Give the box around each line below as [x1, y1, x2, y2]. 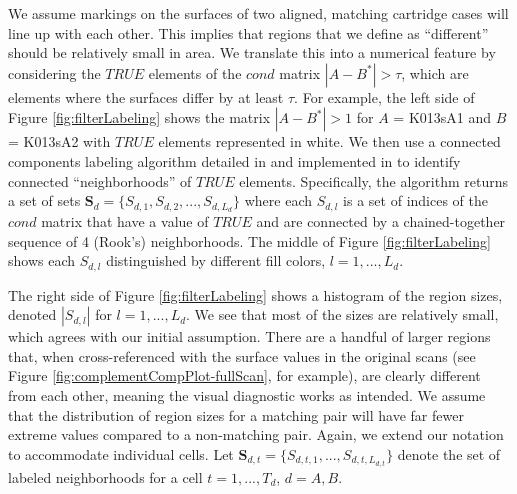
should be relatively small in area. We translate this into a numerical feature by [8, 42, 496, 63]
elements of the [148, 62, 242, 83]
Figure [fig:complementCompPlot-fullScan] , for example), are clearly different [8, 365, 481, 386]
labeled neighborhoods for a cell [8, 466, 203, 487]
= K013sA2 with [8, 131, 111, 152]
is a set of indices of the [343, 190, 488, 211]
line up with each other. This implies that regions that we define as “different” [8, 22, 489, 43]
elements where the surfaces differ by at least [8, 86, 284, 107]
